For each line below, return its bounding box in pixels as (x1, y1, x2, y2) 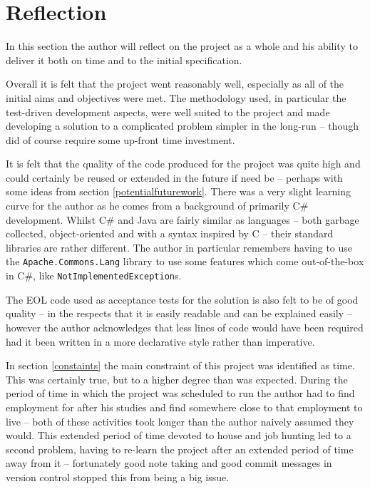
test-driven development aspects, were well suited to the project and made (6, 104, 330, 119)
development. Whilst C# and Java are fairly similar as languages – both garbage (6, 212, 359, 227)
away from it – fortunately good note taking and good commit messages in (6, 455, 332, 470)
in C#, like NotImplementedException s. (6, 268, 182, 283)
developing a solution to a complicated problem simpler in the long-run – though (6, 118, 359, 133)
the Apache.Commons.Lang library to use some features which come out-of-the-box (6, 254, 364, 269)
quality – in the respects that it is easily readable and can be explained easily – (6, 306, 352, 321)
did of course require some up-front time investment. (6, 132, 235, 147)
